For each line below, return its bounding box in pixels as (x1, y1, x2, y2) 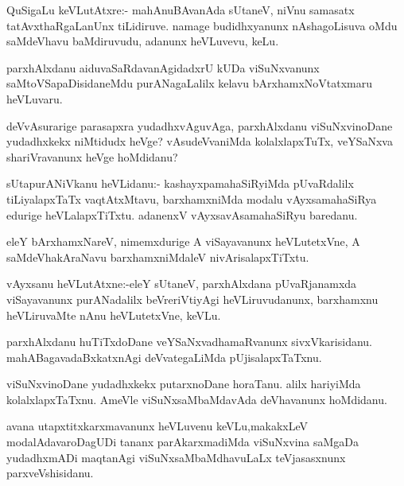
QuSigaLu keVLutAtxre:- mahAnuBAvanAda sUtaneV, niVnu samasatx (6, 2, 355, 17)
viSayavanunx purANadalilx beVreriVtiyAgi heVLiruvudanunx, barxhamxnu (6, 290, 379, 307)
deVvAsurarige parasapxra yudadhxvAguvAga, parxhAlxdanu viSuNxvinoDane (6, 117, 393, 134)
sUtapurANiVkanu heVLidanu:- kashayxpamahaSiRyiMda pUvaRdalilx (6, 175, 354, 192)
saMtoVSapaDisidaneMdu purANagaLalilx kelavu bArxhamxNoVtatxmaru (6, 75, 373, 91)
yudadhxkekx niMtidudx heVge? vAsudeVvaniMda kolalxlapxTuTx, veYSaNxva (6, 133, 393, 150)
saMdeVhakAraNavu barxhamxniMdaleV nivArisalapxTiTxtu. (6, 248, 309, 265)
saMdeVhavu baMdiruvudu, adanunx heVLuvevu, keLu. (6, 33, 279, 49)
